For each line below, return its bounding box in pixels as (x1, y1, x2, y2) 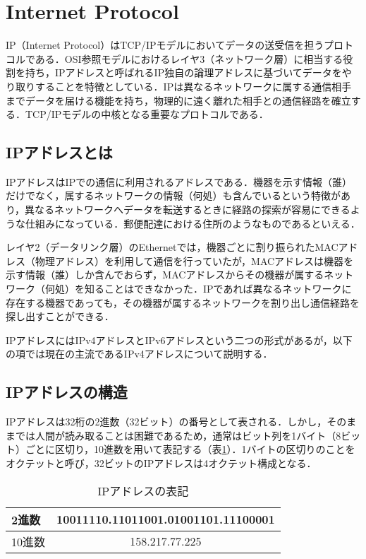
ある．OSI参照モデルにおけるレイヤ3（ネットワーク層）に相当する (35, 51, 343, 66)
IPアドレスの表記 (97, 482, 189, 499)
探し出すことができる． (6, 309, 114, 324)
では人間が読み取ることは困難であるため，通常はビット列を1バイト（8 (15, 428, 341, 442)
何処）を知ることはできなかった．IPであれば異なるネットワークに (44, 281, 352, 296)
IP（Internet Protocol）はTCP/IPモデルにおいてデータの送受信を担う (6, 37, 324, 52)
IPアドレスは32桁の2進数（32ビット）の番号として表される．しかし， (6, 414, 327, 429)
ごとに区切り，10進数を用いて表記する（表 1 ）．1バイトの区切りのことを (25, 442, 355, 457)
